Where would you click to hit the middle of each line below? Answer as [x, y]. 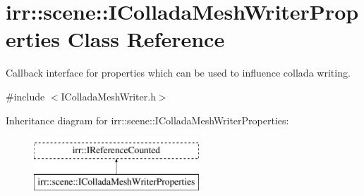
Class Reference [146, 39]
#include [25, 96]
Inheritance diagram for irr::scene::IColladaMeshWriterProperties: [147, 120]
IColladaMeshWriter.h [108, 96]
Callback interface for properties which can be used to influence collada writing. [178, 73]
